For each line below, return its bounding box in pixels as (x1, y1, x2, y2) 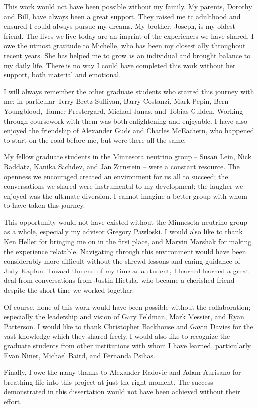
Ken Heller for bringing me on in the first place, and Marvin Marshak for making (4, 236, 252, 247)
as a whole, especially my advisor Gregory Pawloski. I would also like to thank (4, 226, 243, 237)
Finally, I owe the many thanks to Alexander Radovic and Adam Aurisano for (4, 367, 241, 377)
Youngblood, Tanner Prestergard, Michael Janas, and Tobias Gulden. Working (4, 105, 243, 116)
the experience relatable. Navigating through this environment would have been (4, 246, 246, 256)
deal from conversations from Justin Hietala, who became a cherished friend (4, 275, 235, 285)
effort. (4, 396, 22, 406)
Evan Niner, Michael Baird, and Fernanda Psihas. (4, 350, 155, 360)
